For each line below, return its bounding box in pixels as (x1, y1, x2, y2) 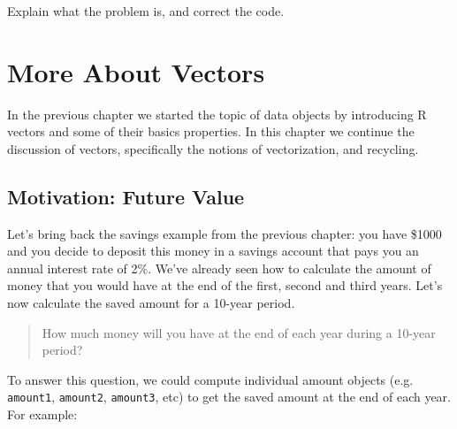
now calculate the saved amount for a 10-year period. (7, 294, 295, 312)
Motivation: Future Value (7, 182, 245, 210)
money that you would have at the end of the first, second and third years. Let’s (7, 276, 443, 295)
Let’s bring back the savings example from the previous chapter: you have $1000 (7, 224, 442, 242)
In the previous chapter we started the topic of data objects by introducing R (7, 104, 427, 123)
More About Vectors (7, 53, 265, 89)
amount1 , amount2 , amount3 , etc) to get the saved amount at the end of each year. (7, 387, 452, 406)
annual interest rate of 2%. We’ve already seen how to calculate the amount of (7, 258, 431, 277)
